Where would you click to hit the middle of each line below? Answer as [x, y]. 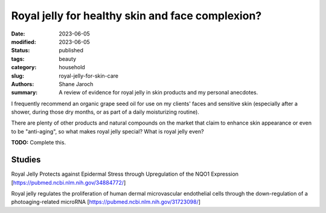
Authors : [23, 84]
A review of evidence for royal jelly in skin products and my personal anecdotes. [158, 93]
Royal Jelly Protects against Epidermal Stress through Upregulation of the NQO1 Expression [125, 174]
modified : [24, 42]
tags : [18, 59]
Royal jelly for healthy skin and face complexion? [136, 16]
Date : [18, 34]
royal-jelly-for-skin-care [89, 76]
